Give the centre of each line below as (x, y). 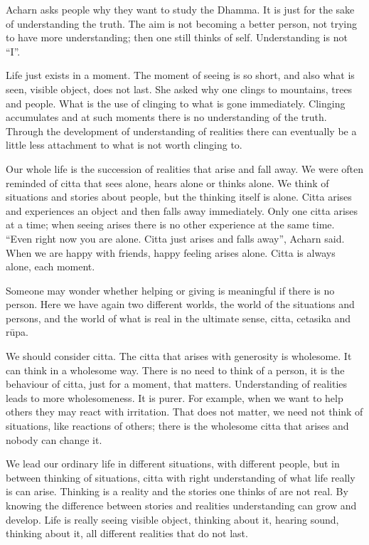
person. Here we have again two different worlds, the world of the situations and (180, 304)
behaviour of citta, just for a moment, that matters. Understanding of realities (177, 384)
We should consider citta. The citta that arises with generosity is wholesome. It (179, 356)
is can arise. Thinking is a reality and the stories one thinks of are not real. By (177, 491)
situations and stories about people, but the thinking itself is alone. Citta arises (179, 197)
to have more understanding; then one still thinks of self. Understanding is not (177, 37)
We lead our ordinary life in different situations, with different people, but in (173, 464)
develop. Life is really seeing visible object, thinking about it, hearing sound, (172, 519)
